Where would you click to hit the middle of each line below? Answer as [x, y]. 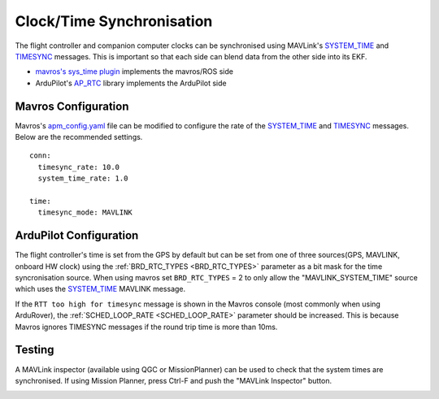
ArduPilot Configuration [77, 236]
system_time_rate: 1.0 [83, 178]
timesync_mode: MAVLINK [85, 213]
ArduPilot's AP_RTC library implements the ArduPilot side [131, 83]
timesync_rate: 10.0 [79, 167]
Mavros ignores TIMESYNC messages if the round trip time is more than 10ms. [146, 327]
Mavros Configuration [72, 106]
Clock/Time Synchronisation [114, 21]
